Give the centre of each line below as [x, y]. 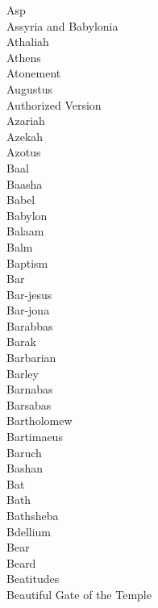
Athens [24, 57]
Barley [23, 373]
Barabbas [30, 325]
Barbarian [31, 358]
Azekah [25, 136]
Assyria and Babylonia [62, 25]
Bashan [25, 468]
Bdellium [29, 531]
